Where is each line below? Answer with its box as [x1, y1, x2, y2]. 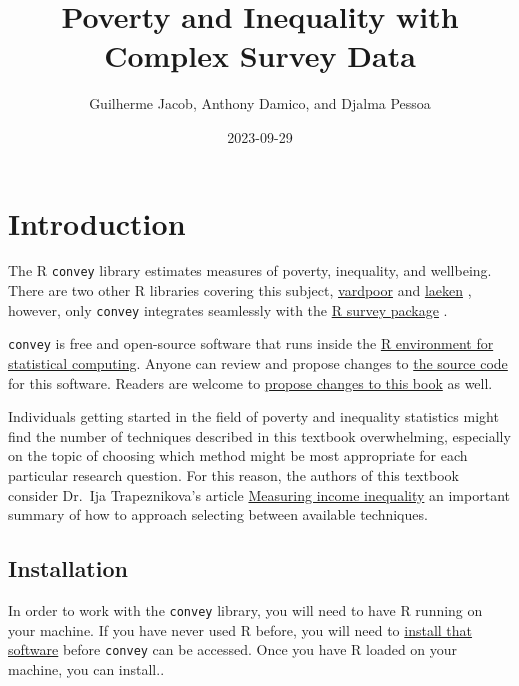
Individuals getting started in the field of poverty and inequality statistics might [8, 406, 499, 427]
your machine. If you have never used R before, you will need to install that [8, 619, 473, 640]
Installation [8, 553, 128, 584]
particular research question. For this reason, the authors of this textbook [8, 464, 459, 485]
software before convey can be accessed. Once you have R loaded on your [8, 639, 458, 660]
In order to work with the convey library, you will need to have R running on [8, 599, 483, 620]
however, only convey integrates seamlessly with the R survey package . [8, 299, 448, 320]
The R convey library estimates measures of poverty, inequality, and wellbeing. [8, 260, 492, 281]
